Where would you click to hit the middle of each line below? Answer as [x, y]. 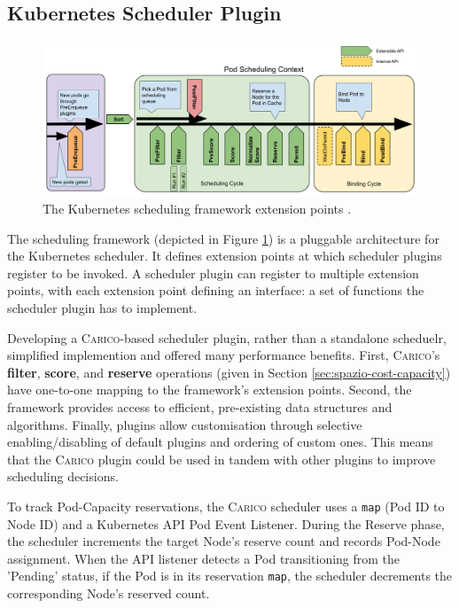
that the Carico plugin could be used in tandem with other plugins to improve [222, 459]
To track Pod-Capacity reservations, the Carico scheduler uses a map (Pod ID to [226, 507]
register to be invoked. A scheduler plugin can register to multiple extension [213, 273]
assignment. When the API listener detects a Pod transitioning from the [204, 558]
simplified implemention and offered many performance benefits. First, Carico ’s [224, 355]
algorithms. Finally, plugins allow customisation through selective [185, 424]
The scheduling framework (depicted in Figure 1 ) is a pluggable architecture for [223, 238]
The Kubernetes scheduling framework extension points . [197, 209]
